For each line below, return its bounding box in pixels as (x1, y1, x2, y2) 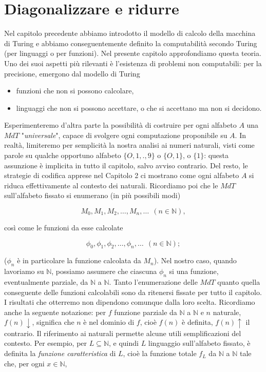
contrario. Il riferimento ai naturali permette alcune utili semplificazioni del (4, 327, 241, 338)
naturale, (213, 306, 241, 317)
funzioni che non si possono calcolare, (16, 85, 134, 96)
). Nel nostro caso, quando (154, 255, 237, 266)
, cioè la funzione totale (123, 348, 197, 359)
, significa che (32, 317, 74, 327)
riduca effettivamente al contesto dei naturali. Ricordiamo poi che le (4, 180, 218, 190)
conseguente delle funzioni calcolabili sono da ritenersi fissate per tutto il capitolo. (4, 286, 262, 297)
